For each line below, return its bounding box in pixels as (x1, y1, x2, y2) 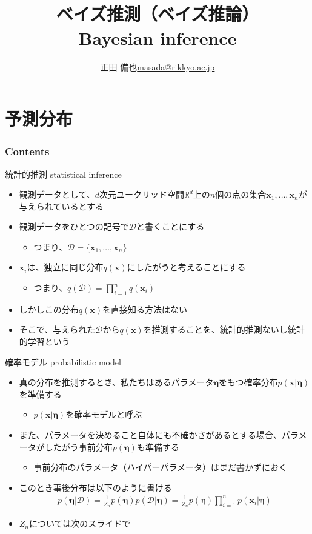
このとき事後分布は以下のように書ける (19, 481, 172, 493)
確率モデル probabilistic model (5, 355, 121, 368)
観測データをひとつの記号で (19, 220, 129, 233)
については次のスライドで (29, 517, 131, 530)
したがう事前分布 (44, 440, 113, 453)
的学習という (19, 335, 70, 348)
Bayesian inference (78, 25, 237, 50)
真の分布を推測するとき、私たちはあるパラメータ (19, 376, 214, 389)
